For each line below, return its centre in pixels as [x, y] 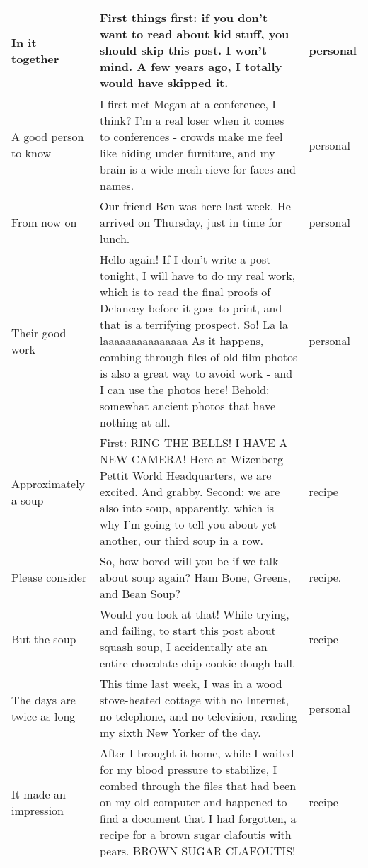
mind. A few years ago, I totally [191, 66]
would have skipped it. [164, 83]
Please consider [49, 577]
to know [31, 153]
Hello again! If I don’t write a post [185, 259]
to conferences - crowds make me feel [191, 136]
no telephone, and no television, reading [199, 716]
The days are [44, 700]
